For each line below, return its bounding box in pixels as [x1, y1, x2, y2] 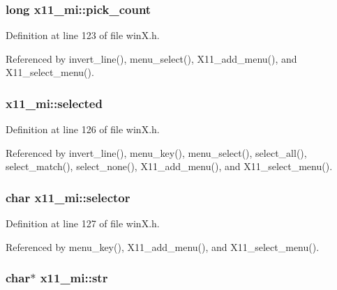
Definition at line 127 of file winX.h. [6, 216, 160, 231]
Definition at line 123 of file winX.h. [6, 28, 160, 43]
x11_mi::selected [6, 94, 103, 112]
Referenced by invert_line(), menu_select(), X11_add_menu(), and [6, 51, 297, 66]
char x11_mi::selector [6, 188, 130, 206]
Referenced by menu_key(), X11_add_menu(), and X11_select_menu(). [6, 239, 320, 254]
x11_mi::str [40, 269, 108, 287]
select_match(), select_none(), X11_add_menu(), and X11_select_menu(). [6, 159, 333, 174]
